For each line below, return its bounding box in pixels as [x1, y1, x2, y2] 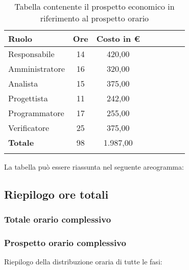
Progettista [8, 92, 48, 104]
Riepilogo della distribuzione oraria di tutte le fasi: [4, 256, 162, 267]
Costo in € [96, 33, 140, 44]
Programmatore [8, 107, 64, 119]
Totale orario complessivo [4, 213, 111, 226]
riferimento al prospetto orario [40, 12, 149, 24]
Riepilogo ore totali [4, 186, 109, 202]
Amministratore [8, 63, 65, 74]
